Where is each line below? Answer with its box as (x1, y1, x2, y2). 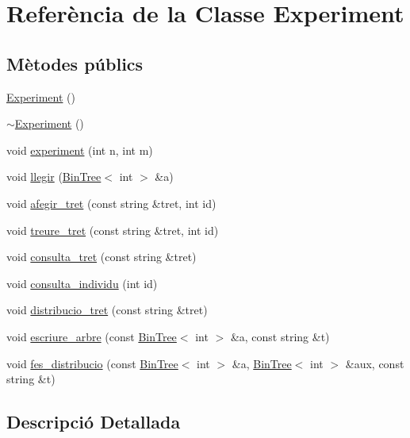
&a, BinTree (232, 355, 292, 371)
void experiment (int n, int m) (6, 141, 153, 158)
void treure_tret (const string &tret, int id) (6, 221, 219, 238)
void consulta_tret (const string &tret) (6, 248, 197, 265)
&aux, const (345, 355, 404, 371)
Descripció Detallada (6, 409, 181, 434)
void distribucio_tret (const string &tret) (6, 302, 208, 318)
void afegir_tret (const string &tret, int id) (6, 194, 216, 211)
